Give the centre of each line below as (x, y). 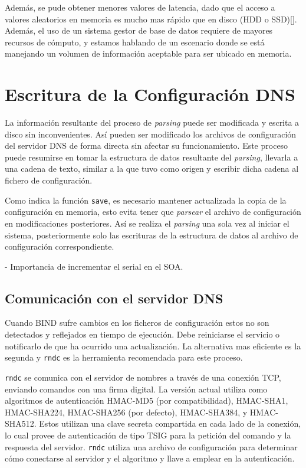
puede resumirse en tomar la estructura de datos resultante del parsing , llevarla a (152, 157)
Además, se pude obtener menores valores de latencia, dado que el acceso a (140, 7)
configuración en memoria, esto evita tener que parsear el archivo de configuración (153, 212)
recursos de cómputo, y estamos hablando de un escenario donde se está (135, 42)
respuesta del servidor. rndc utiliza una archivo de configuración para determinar (151, 446)
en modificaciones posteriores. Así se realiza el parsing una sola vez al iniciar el (147, 223)
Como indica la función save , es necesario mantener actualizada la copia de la (146, 200)
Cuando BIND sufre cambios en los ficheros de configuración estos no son (137, 323)
